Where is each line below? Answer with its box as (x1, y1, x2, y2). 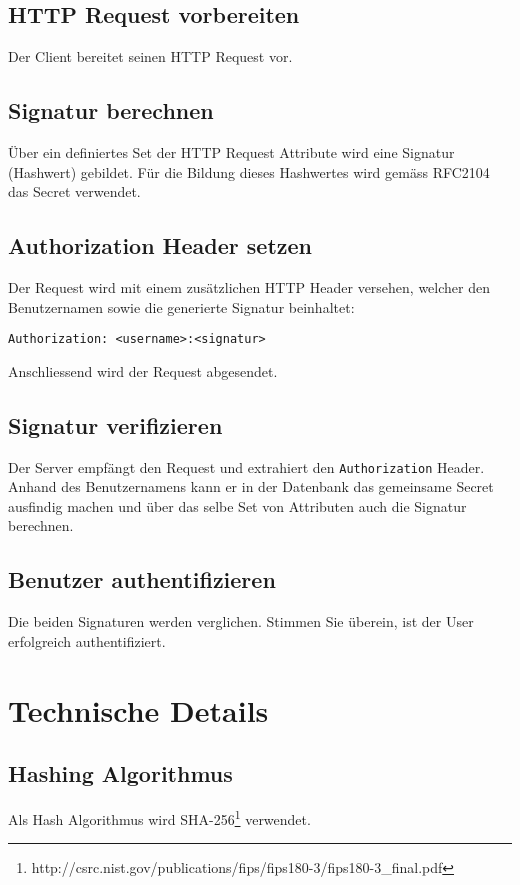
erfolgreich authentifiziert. (8, 630, 166, 651)
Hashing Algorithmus (8, 758, 233, 789)
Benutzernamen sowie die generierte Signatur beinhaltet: (8, 296, 355, 317)
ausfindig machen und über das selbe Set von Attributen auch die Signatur (8, 495, 467, 516)
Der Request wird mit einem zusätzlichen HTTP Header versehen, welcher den (8, 276, 490, 297)
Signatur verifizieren (8, 409, 223, 440)
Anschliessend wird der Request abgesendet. (8, 360, 278, 381)
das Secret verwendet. (8, 181, 141, 202)
